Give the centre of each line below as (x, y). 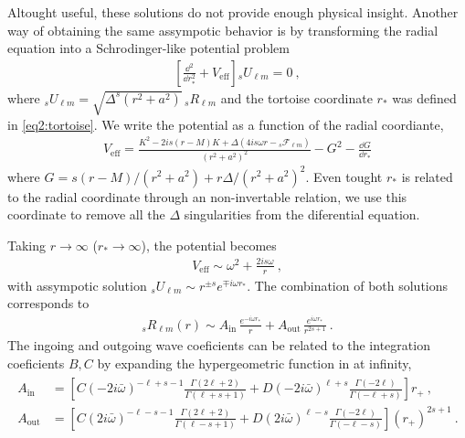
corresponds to (48, 303)
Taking (27, 245)
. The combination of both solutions (348, 285)
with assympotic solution (77, 285)
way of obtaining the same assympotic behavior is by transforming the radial (223, 30)
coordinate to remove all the (86, 214)
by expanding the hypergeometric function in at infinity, (254, 363)
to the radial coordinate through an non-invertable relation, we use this (207, 196)
